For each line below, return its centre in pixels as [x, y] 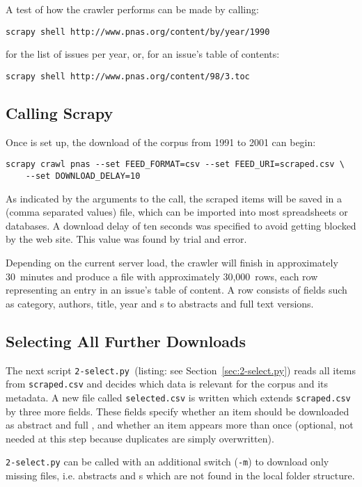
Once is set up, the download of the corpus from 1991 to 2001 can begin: [161, 142]
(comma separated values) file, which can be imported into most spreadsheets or [177, 212]
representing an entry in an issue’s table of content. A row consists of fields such [176, 290]
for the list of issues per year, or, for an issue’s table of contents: [143, 54]
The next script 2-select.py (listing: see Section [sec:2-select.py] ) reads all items [181, 370]
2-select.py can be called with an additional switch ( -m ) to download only [167, 462]
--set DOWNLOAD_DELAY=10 [83, 176]
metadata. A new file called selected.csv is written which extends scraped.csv [178, 397]
